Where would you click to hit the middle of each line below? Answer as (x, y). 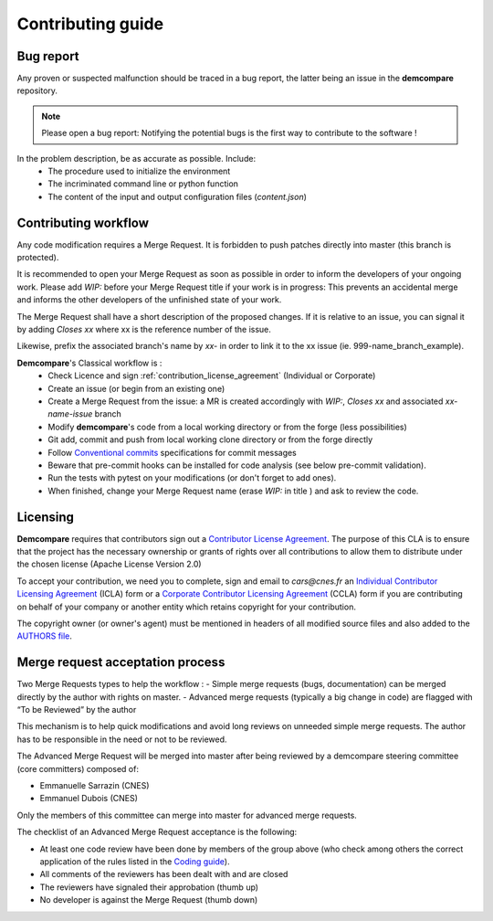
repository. (37, 90)
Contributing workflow (83, 222)
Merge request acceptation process (121, 662)
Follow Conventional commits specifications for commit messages (172, 452)
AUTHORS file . (45, 636)
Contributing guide (90, 24)
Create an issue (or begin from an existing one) (136, 388)
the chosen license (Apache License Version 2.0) (109, 564)
